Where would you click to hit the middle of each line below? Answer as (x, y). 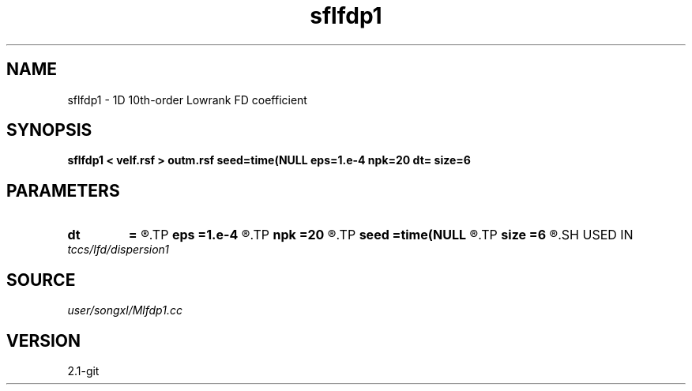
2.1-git (83, 370)
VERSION (44, 340)
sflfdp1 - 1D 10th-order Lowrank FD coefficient (187, 100)
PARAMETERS (63, 190)
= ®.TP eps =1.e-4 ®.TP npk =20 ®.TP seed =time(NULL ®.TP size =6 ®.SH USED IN (381, 235)
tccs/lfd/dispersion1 (118, 250)
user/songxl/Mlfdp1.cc (125, 310)
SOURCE (41, 280)
